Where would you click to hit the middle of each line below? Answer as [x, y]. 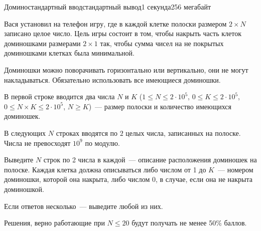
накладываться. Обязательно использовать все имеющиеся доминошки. [112, 79]
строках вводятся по [87, 133]
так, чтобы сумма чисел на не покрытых [162, 43]
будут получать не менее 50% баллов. [189, 223]
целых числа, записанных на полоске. [183, 133]
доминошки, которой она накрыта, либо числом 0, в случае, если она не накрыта [128, 179]
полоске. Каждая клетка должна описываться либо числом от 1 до [105, 169]
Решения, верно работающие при [54, 223]
